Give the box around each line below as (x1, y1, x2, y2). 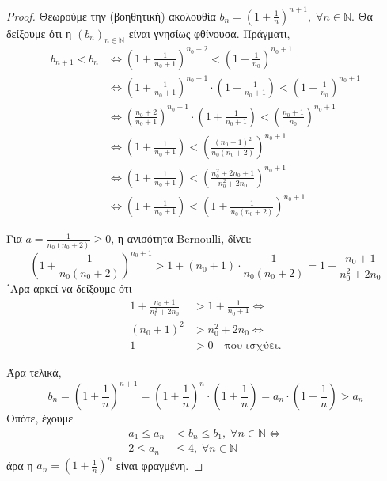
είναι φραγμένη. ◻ (116, 456, 203, 473)
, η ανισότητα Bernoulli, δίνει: (111, 230, 252, 247)
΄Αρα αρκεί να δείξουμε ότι (6, 279, 132, 296)
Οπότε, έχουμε (6, 410, 74, 426)
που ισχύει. (224, 339, 282, 351)
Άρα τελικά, (6, 363, 62, 380)
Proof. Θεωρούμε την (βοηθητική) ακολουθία (6, 7, 216, 24)
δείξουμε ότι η (6, 25, 72, 41)
